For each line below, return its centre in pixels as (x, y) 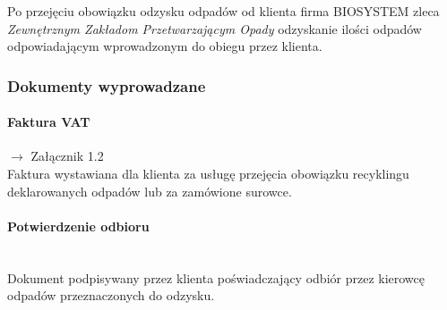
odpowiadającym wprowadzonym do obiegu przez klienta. (165, 46)
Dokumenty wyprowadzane (107, 85)
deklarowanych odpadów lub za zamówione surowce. (150, 191)
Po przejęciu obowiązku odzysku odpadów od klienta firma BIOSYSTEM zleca (223, 11)
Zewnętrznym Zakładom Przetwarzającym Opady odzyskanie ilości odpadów (215, 28)
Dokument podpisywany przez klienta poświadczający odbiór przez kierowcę (216, 277)
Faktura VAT (49, 122)
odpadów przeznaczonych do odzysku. (111, 295)
